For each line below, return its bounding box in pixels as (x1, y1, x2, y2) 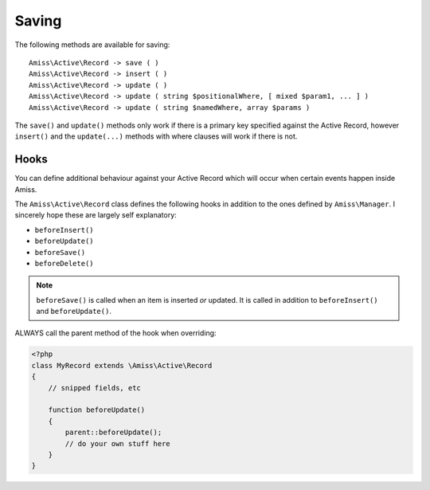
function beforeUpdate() (48, 406, 146, 414)
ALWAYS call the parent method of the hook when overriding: (14, 328, 217, 338)
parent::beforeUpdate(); (64, 428, 162, 437)
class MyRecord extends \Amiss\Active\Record (31, 361, 213, 370)
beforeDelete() (34, 259, 95, 268)
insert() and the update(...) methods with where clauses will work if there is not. (14, 131, 298, 141)
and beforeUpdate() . (36, 307, 111, 316)
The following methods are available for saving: (14, 40, 170, 49)
